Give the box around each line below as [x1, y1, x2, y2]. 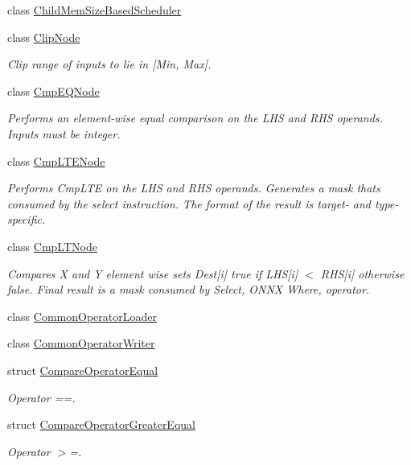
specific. [7, 211, 46, 228]
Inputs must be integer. [7, 125, 121, 142]
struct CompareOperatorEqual [7, 361, 158, 378]
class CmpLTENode [7, 152, 105, 169]
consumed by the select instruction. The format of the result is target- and [7, 195, 371, 212]
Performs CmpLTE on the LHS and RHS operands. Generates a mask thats [7, 179, 380, 196]
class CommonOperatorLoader [7, 307, 157, 324]
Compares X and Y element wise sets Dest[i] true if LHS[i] [7, 265, 298, 282]
